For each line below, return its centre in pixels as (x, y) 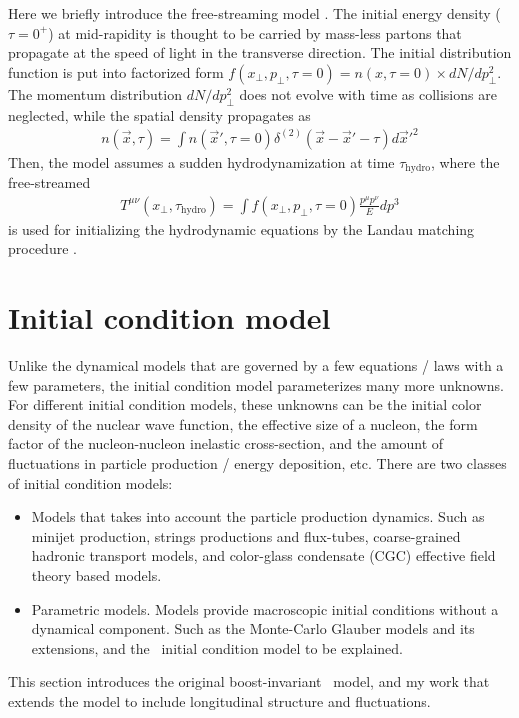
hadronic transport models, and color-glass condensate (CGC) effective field (263, 555)
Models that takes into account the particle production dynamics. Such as (258, 516)
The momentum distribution (95, 93)
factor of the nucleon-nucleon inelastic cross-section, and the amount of (226, 443)
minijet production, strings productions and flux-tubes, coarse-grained (246, 535)
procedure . (42, 248)
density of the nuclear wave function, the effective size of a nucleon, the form (243, 423)
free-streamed (49, 182)
